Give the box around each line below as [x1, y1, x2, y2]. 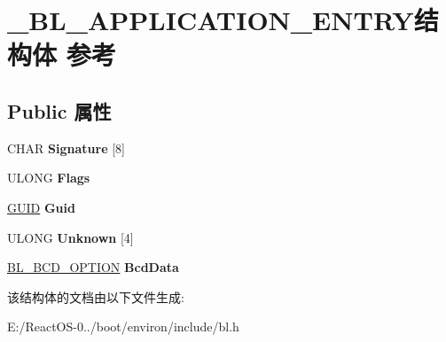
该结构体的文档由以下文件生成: [7, 287, 184, 306]
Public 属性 [7, 97, 112, 124]
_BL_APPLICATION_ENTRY [7, 2, 414, 38]
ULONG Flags [7, 168, 90, 187]
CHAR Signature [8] [7, 138, 125, 157]
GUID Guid [7, 198, 75, 216]
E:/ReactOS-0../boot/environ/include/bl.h [7, 317, 239, 336]
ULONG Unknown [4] [7, 228, 134, 246]
